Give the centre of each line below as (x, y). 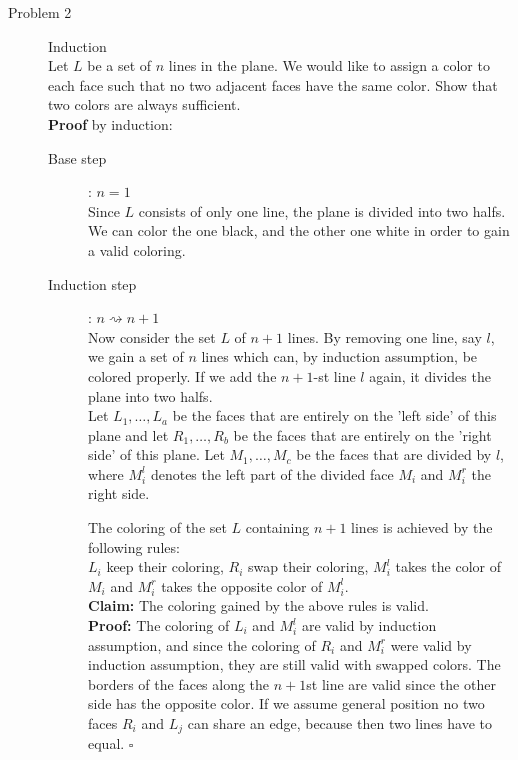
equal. (106, 743)
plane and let (128, 434)
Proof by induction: (110, 123)
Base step (77, 157)
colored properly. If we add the (182, 375)
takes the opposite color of (242, 585)
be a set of (119, 65)
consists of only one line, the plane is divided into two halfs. (322, 210)
